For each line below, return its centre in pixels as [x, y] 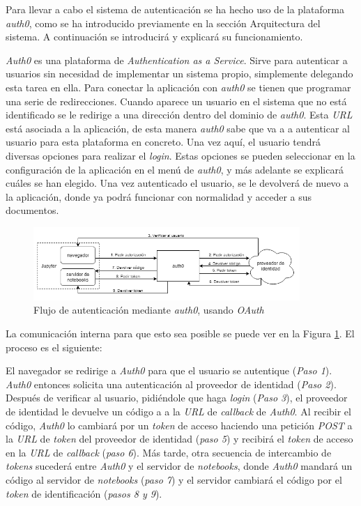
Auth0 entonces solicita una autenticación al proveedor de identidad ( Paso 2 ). [171, 384]
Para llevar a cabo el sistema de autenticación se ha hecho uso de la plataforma [175, 9]
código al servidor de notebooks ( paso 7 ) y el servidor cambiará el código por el [174, 479]
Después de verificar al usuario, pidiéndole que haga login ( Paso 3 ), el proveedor [177, 398]
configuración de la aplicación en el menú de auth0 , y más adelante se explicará [175, 169]
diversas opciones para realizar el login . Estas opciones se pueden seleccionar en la [180, 155]
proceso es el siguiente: [54, 347]
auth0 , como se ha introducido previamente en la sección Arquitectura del [163, 23]
